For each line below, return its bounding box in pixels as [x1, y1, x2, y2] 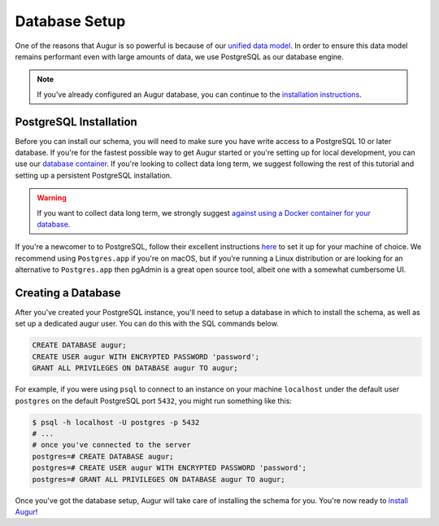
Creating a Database [15, 286, 121, 300]
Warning [37, 193, 67, 203]
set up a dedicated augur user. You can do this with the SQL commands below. [15, 318, 280, 329]
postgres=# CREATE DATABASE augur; [32, 452, 174, 461]
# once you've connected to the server [32, 441, 191, 449]
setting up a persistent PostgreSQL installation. [15, 170, 172, 180]
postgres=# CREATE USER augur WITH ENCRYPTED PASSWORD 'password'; [32, 463, 307, 472]
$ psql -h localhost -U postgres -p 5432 [32, 418, 200, 427]
